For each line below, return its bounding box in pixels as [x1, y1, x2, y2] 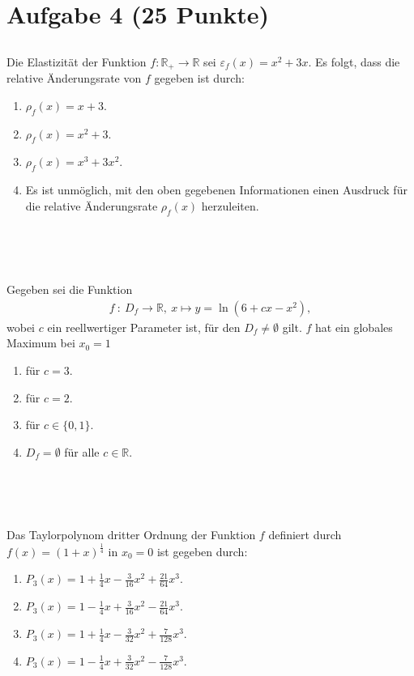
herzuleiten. [201, 197, 259, 214]
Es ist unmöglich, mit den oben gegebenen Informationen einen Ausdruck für [25, 181, 408, 198]
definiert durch [268, 525, 342, 542]
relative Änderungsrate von [6, 70, 142, 87]
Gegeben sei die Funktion [6, 281, 133, 298]
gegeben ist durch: [154, 70, 245, 87]
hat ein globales [315, 318, 393, 335]
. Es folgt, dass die [308, 53, 400, 70]
